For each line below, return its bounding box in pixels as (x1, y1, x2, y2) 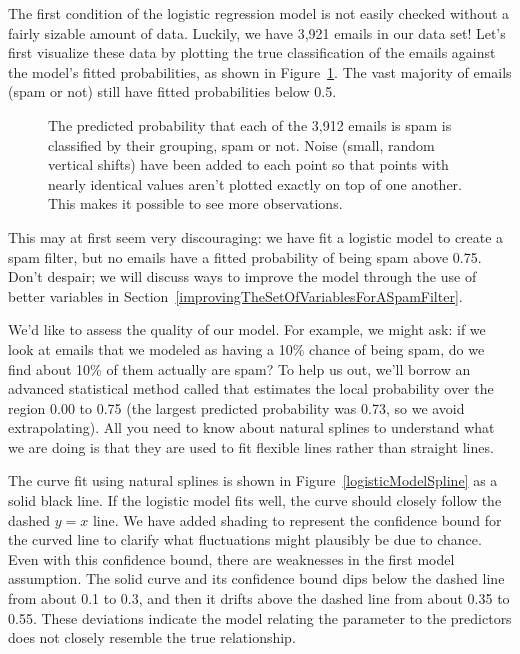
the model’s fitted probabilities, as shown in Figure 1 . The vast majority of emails (8, 61, 512, 82)
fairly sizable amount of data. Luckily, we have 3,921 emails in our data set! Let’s (8, 22, 506, 43)
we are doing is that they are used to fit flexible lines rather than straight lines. (8, 436, 494, 457)
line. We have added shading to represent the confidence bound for (92, 509, 502, 530)
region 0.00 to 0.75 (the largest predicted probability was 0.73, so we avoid (8, 397, 465, 418)
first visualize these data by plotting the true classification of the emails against (8, 42, 496, 63)
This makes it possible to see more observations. (48, 193, 343, 214)
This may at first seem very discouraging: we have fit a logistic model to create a (8, 226, 504, 247)
